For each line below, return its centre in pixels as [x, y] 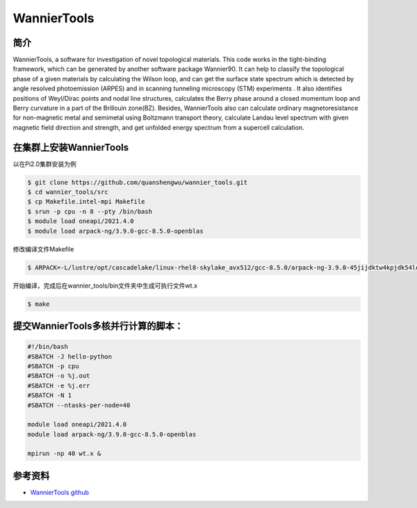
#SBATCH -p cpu [53, 366]
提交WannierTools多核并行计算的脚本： [98, 326]
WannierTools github [60, 492]
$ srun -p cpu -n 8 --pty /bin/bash [90, 211]
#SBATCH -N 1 [50, 395]
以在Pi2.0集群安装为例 [44, 164]
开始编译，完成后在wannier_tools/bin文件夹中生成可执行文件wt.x [105, 286]
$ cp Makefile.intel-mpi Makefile [86, 202]
